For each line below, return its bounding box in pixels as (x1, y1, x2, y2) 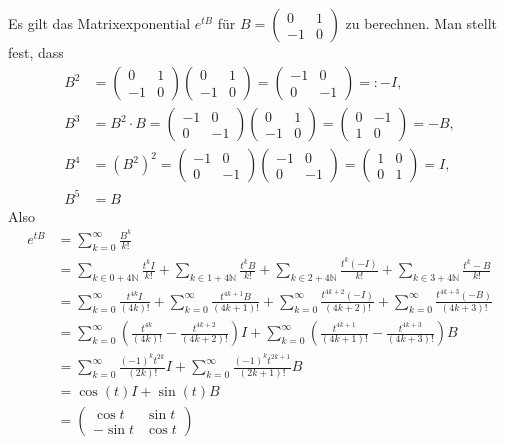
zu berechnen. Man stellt (345, 13, 497, 34)
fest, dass (8, 42, 64, 63)
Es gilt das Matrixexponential (8, 13, 191, 34)
